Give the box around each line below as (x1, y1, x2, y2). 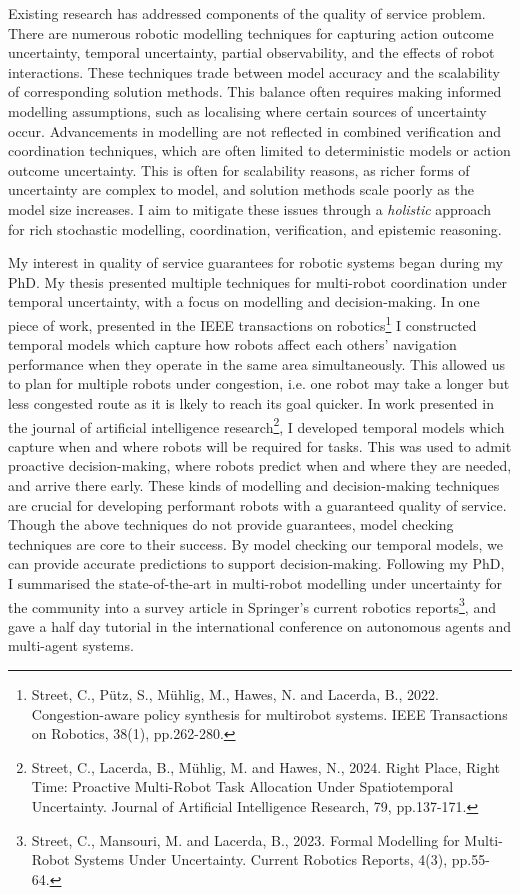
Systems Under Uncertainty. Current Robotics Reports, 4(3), (74, 849, 448, 870)
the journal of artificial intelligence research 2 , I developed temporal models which (8, 413, 505, 437)
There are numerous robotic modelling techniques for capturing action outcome (8, 22, 494, 43)
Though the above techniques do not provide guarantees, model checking (8, 514, 454, 535)
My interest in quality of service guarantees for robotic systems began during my (8, 252, 503, 273)
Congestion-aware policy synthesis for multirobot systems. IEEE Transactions (31, 703, 508, 724)
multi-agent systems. (8, 635, 134, 656)
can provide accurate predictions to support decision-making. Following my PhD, (8, 553, 505, 574)
